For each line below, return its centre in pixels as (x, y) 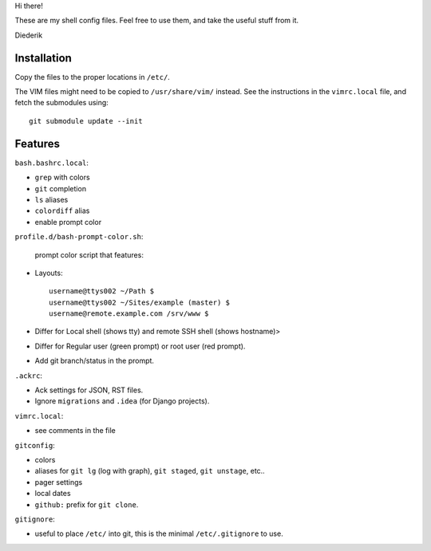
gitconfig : (35, 445)
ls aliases (51, 199)
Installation (43, 58)
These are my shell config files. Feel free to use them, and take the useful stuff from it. (157, 21)
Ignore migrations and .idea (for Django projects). (122, 401)
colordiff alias (62, 211)
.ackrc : (29, 376)
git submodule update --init (86, 121)
